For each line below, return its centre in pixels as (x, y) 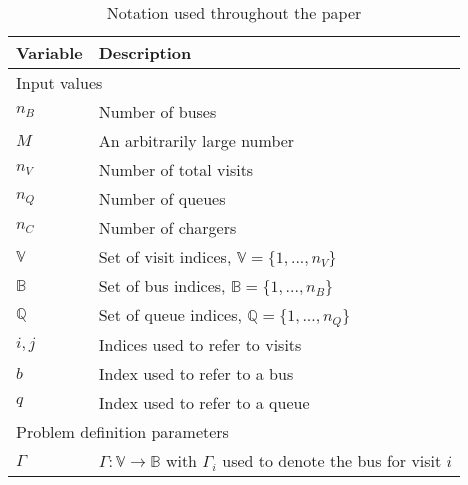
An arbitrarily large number (196, 140)
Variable (49, 52)
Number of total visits (176, 169)
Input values (59, 82)
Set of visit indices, (165, 256)
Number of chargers (167, 227)
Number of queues (162, 198)
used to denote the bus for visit (332, 460)
